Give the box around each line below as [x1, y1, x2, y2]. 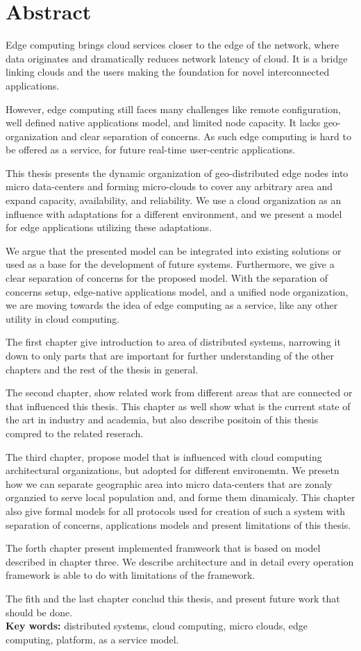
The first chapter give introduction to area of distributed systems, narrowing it [6, 335, 341, 349]
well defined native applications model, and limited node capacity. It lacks [6, 115, 321, 130]
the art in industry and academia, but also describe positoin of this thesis [6, 412, 319, 427]
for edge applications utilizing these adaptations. [6, 220, 212, 235]
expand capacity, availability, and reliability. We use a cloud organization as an [6, 193, 342, 208]
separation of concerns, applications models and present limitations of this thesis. [6, 517, 351, 532]
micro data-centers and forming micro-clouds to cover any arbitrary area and [6, 179, 333, 194]
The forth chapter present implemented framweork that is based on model [6, 541, 321, 555]
